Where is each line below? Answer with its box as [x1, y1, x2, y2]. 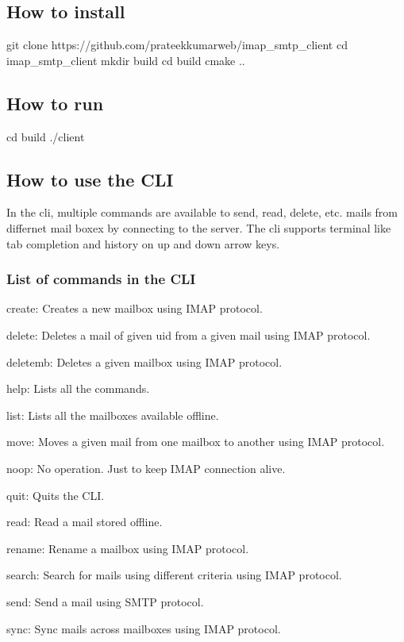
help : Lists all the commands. [6, 380, 150, 397]
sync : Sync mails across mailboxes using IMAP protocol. [6, 620, 281, 636]
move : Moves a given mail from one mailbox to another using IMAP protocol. [6, 433, 385, 450]
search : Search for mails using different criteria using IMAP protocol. [6, 567, 342, 583]
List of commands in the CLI [6, 269, 196, 289]
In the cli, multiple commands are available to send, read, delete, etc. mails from [6, 204, 398, 221]
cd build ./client [6, 128, 85, 144]
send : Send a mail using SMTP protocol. [6, 593, 204, 609]
